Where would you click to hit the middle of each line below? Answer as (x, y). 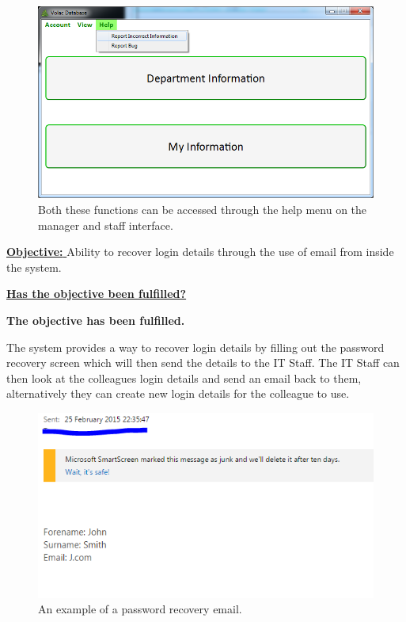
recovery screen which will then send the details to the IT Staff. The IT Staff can (203, 363)
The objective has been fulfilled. (96, 320)
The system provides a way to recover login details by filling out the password (195, 347)
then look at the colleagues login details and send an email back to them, (184, 378)
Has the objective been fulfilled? (97, 294)
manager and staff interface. (106, 225)
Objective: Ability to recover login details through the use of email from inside (200, 252)
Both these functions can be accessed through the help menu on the (203, 210)
